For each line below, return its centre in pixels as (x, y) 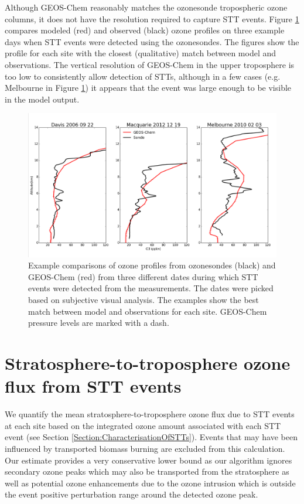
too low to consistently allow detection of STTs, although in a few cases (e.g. (143, 76)
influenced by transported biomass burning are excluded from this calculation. (145, 448)
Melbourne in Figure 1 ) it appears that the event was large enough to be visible (148, 88)
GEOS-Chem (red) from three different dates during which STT (143, 276)
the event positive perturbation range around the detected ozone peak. (131, 494)
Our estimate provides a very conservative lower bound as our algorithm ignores (148, 460)
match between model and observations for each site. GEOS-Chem (148, 311)
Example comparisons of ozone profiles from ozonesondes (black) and (152, 265)
